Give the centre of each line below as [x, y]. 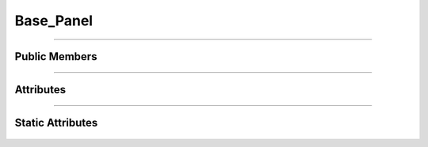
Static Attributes [56, 123]
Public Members [56, 57]
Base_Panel [54, 21]
